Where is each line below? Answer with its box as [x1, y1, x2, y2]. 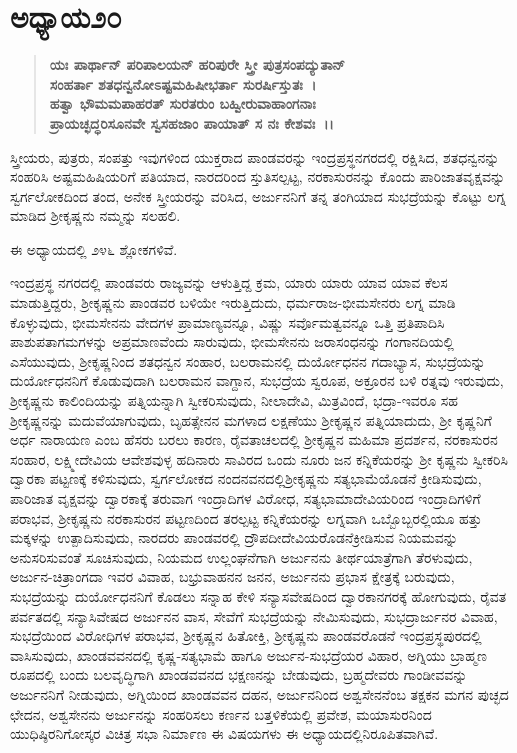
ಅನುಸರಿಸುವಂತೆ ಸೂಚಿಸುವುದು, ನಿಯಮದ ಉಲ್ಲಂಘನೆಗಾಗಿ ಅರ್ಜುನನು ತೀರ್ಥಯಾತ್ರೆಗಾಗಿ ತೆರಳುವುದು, [10, 546, 473, 567]
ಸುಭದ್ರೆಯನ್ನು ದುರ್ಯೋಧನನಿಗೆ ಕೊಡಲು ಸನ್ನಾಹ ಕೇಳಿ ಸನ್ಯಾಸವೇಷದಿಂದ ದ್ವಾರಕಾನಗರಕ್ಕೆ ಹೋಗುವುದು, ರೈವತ [10, 585, 507, 606]
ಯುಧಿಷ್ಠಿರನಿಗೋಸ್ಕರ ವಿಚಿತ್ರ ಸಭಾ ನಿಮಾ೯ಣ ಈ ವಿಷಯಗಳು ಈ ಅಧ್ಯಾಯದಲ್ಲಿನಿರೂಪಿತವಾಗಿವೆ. [10, 723, 439, 744]
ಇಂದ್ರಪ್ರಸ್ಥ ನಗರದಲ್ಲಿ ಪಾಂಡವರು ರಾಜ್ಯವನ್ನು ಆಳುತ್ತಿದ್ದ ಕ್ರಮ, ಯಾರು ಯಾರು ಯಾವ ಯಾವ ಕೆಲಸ [10, 272, 448, 293]
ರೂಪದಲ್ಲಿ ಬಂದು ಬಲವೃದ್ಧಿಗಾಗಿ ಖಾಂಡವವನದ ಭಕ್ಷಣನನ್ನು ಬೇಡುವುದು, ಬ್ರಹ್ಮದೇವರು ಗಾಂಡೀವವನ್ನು [10, 664, 468, 685]
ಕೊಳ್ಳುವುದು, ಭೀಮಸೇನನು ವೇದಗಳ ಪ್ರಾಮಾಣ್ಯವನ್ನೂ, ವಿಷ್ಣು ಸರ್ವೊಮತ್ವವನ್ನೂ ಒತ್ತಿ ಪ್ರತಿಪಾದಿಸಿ [10, 311, 445, 332]
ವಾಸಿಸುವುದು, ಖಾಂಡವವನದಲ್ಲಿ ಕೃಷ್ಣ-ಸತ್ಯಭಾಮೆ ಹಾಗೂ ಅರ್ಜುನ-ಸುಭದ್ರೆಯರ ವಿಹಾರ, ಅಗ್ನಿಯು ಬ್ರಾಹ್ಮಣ [10, 644, 487, 665]
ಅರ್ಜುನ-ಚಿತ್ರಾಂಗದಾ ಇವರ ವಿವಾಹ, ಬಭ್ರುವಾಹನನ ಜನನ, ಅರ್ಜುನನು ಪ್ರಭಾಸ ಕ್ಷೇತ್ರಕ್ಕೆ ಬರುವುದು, [10, 566, 455, 587]
